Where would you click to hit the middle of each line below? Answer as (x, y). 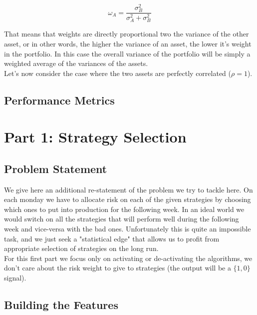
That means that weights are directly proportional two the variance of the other (127, 34)
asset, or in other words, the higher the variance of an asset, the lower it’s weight (128, 43)
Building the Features (61, 304)
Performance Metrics (59, 100)
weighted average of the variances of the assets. (76, 63)
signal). (15, 278)
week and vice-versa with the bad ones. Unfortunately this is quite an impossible (128, 229)
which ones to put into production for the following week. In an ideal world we (124, 209)
